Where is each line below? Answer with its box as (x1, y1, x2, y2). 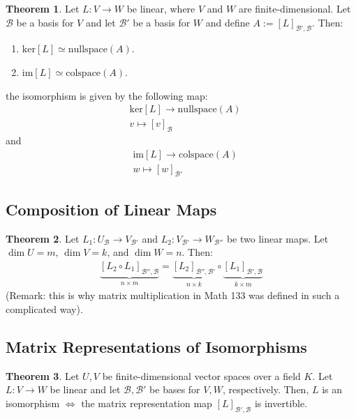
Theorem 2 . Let (6, 231, 80, 245)
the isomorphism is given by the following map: (6, 88, 208, 102)
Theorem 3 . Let (6, 368, 80, 383)
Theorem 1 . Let (6, 1, 80, 15)
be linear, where (126, 1, 195, 15)
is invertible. (254, 395, 308, 410)
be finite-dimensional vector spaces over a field (102, 368, 301, 383)
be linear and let (50, 382, 121, 397)
